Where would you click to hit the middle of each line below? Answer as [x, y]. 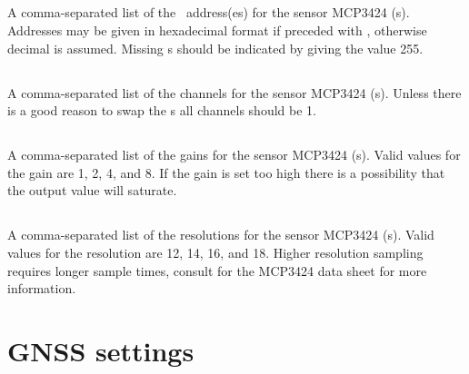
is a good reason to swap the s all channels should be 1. [162, 110]
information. [42, 288]
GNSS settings [101, 350]
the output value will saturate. [92, 190]
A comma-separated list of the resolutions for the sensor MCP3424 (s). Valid [221, 235]
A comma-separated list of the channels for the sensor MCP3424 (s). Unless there [234, 92]
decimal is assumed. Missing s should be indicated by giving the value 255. [215, 48]
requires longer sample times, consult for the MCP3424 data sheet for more [217, 270]
